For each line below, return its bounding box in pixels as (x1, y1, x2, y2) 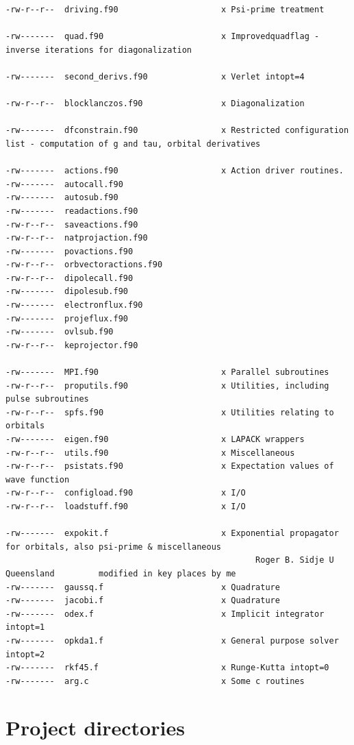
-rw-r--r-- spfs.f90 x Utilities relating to (5, 407, 334, 417)
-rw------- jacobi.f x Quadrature (5, 596, 280, 606)
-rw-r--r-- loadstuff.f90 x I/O (5, 501, 246, 511)
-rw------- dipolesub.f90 (5, 286, 128, 297)
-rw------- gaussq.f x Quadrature (5, 582, 280, 592)
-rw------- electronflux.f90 (5, 300, 143, 310)
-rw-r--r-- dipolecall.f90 (5, 273, 134, 283)
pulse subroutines (5, 394, 89, 404)
